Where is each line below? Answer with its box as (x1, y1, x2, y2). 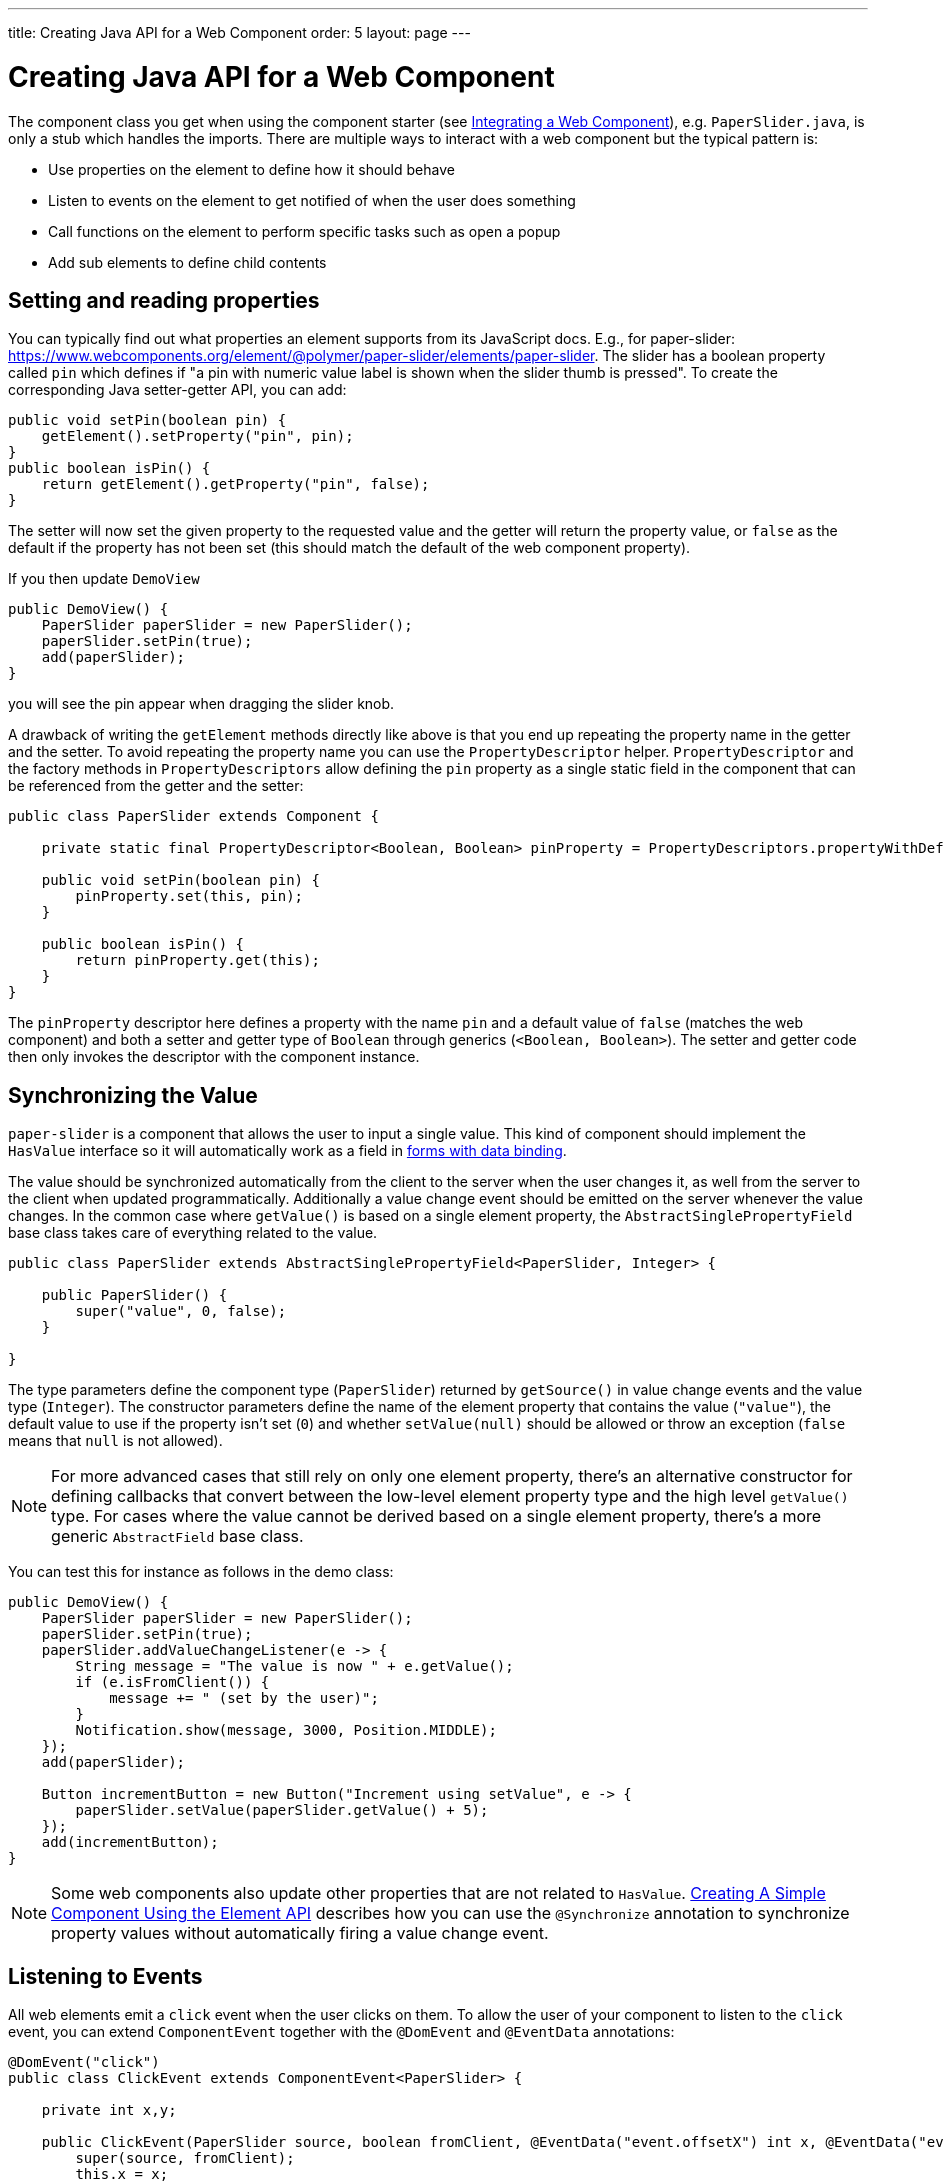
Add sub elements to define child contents (48, 253, 327, 271)
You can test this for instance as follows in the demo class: (8, 1563, 394, 1581)
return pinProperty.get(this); (75, 952, 320, 969)
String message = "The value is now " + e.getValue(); (75, 1658, 514, 1675)
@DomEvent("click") (8, 2054, 160, 2071)
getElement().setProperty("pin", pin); (41, 428, 354, 445)
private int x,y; (41, 2102, 177, 2119)
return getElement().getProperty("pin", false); (41, 476, 430, 493)
